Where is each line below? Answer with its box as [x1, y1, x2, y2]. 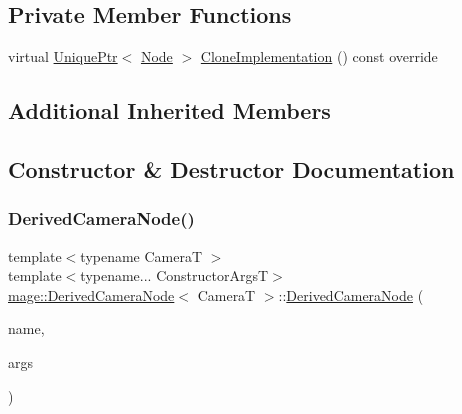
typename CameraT [80, 245, 203, 266]
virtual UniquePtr [8, 46, 118, 67]
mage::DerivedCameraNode [8, 284, 175, 305]
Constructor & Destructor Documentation [8, 153, 455, 184]
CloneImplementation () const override [200, 46, 438, 67]
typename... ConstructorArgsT [80, 265, 269, 286]
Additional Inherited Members [8, 95, 331, 126]
